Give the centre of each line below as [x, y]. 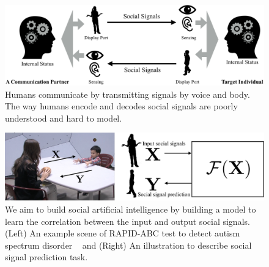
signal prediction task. [46, 257]
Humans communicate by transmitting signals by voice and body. [127, 94]
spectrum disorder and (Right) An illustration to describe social [128, 245]
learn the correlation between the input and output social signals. [127, 221]
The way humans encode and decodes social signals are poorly [121, 106]
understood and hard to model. [64, 118]
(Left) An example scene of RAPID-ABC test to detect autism [123, 233]
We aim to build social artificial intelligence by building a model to [131, 209]
